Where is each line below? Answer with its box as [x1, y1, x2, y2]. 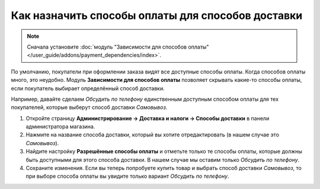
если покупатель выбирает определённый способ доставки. [11, 85, 165, 92]
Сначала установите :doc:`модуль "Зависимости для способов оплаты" [27, 43, 209, 50]
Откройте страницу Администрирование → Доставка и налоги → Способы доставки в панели [25, 114, 270, 121]
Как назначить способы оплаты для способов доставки [11, 9, 303, 22]
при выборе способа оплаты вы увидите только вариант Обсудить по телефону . [25, 172, 229, 180]
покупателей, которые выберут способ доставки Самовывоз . [11, 104, 168, 111]
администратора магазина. [25, 123, 95, 130]
